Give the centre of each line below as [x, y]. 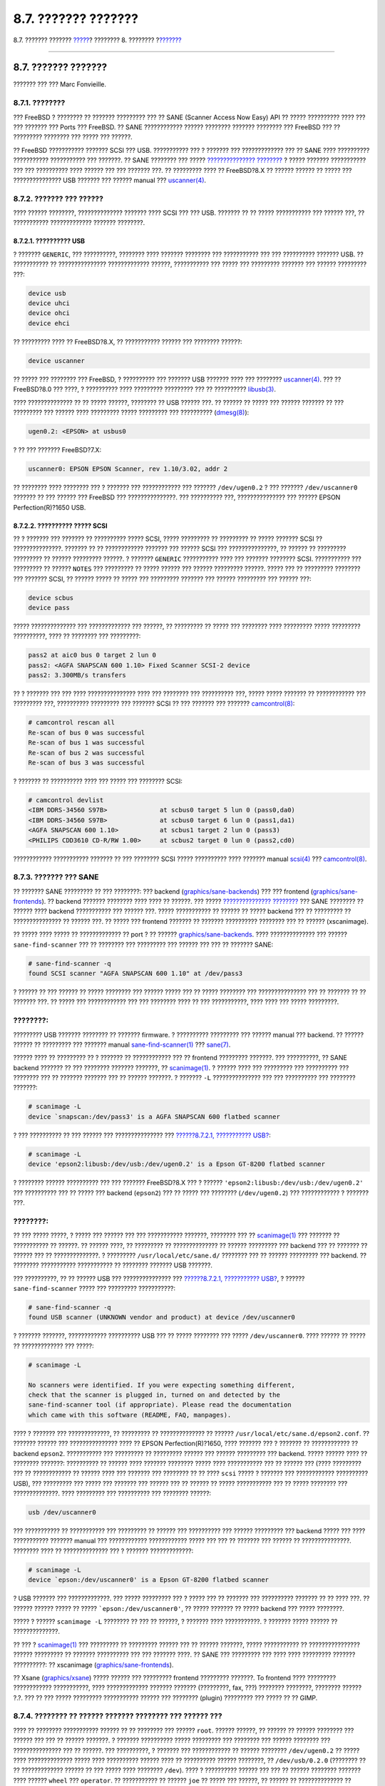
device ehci [49, 323]
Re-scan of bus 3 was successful [87, 763]
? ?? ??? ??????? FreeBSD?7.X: [57, 449]
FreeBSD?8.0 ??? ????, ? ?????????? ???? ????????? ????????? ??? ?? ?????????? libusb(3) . [144, 389]
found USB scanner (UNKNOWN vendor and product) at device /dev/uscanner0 [162, 1317]
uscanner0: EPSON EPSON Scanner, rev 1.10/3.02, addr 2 [128, 469]
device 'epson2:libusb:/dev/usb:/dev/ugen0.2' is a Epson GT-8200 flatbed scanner [177, 1164]
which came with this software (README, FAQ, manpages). [130, 1415]
